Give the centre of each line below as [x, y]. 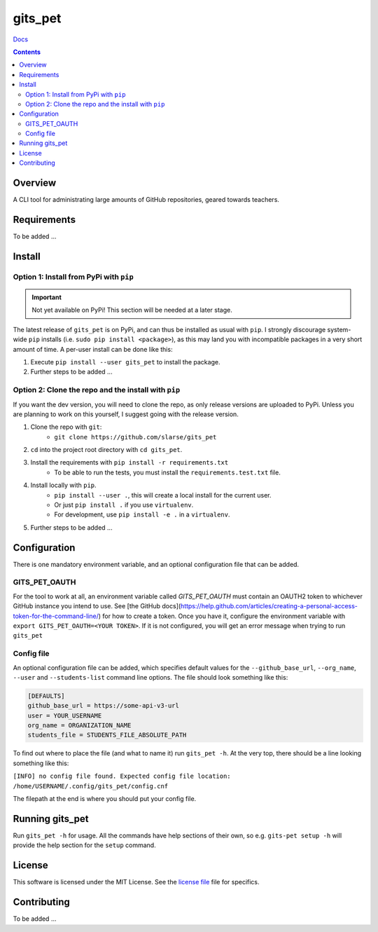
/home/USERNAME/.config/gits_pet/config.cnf [91, 786]
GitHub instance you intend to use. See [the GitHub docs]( [97, 606]
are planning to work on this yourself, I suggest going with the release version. [126, 414]
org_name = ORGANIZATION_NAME [79, 726]
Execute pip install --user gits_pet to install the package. [125, 362]
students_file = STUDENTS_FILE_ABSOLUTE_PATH [107, 735]
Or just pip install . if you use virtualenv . [124, 505]
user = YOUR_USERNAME [65, 715]
